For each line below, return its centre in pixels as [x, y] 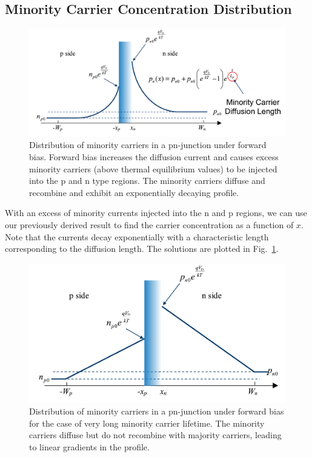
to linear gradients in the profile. [89, 447]
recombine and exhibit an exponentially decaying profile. [134, 192]
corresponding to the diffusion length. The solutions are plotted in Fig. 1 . [142, 249]
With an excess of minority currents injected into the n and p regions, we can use [156, 213]
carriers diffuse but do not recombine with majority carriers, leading [155, 435]
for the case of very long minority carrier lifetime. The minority [147, 423]
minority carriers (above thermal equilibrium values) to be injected [153, 168]
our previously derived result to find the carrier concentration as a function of [149, 224]
